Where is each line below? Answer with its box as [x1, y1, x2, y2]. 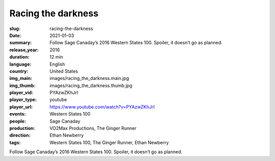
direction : [9, 132, 31, 139]
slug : [9, 25, 20, 32]
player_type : [9, 97, 37, 103]
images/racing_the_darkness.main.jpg [49, 75, 129, 82]
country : [9, 68, 29, 74]
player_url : [9, 103, 33, 110]
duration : [9, 54, 30, 60]
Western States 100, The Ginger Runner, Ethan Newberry [49, 139, 169, 145]
